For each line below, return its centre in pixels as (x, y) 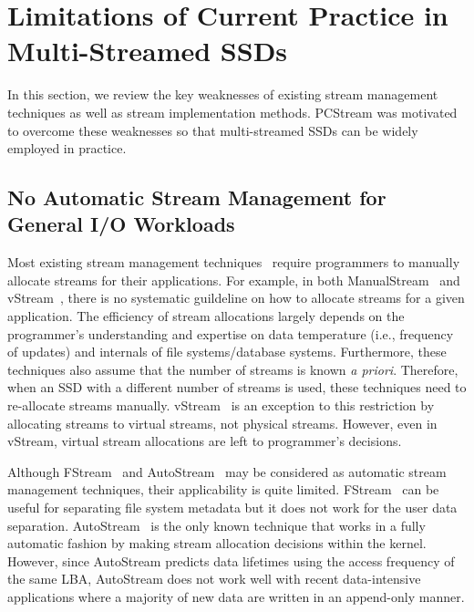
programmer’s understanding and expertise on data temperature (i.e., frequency (231, 333)
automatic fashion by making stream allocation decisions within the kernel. (217, 543)
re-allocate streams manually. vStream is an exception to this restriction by (221, 405)
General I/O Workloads (121, 224)
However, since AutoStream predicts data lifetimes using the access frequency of (231, 560)
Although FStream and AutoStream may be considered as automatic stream (227, 471)
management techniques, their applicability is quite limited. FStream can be (223, 489)
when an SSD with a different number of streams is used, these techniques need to (237, 387)
